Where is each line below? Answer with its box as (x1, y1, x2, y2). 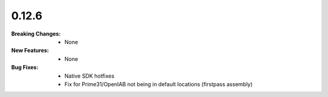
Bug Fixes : (11, 64, 39, 71)
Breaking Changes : (11, 30, 61, 37)
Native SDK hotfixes (64, 72, 115, 80)
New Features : (11, 47, 49, 54)
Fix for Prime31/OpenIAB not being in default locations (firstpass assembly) (64, 80, 253, 87)
